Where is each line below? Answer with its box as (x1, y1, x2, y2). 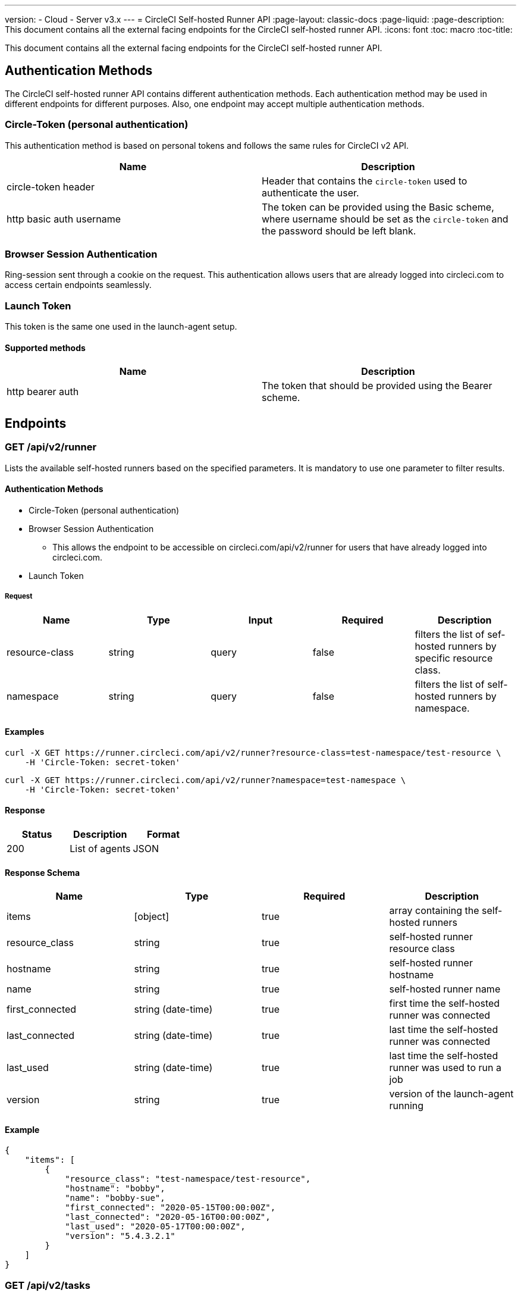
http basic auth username (7, 212, 121, 225)
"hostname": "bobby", (65, 1184, 165, 1194)
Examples (5, 727, 45, 737)
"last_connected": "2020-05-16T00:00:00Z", (65, 1212, 271, 1222)
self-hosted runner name (389, 983, 501, 996)
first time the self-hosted (389, 997, 500, 1010)
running (389, 1100, 424, 1112)
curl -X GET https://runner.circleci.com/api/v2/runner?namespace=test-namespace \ (5, 775, 406, 785)
